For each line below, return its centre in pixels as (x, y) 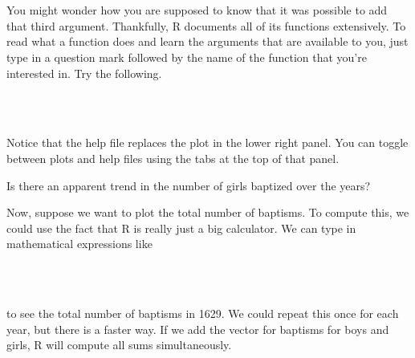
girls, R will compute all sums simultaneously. (119, 345)
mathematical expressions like (79, 244)
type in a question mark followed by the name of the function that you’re (187, 57)
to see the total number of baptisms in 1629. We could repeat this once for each (203, 313)
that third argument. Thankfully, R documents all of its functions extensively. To (206, 25)
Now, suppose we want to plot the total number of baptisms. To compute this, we (208, 212)
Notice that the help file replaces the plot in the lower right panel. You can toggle (207, 142)
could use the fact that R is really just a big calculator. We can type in (181, 228)
